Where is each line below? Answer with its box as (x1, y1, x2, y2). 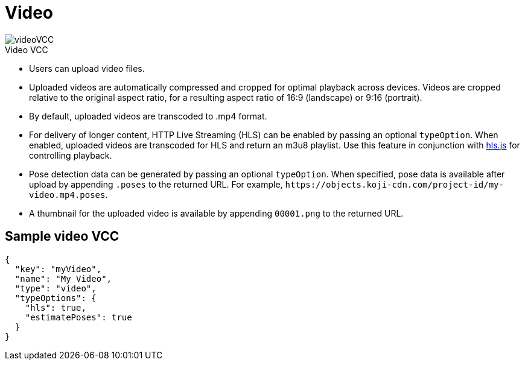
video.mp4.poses (29, 189, 106, 200)
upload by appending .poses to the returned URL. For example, (29, 179, 283, 189)
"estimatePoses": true (25, 312, 132, 322)
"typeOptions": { (14, 293, 97, 303)
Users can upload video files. (29, 63, 145, 74)
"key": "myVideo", (14, 264, 102, 274)
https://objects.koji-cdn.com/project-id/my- (285, 179, 504, 189)
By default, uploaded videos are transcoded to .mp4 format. (29, 110, 267, 121)
